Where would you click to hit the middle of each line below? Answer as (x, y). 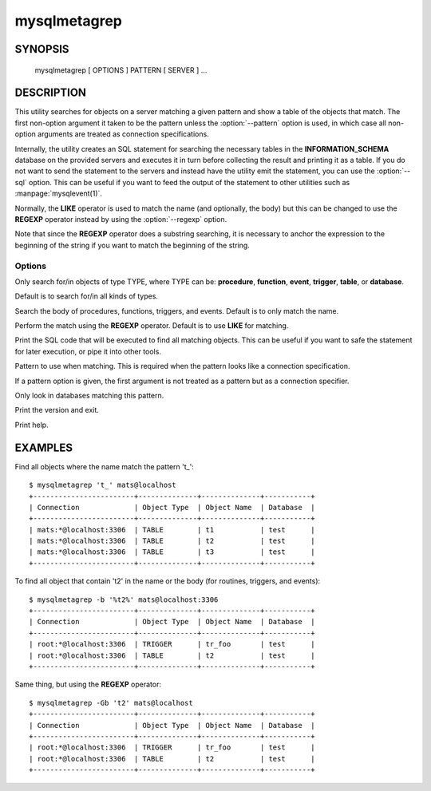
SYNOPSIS (42, 49)
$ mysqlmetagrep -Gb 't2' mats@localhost (111, 703)
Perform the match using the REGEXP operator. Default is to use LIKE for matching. (152, 326)
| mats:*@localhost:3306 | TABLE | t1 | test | (172, 530)
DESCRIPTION (51, 93)
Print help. (32, 425)
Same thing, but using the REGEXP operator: (88, 684)
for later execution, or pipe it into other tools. (88, 351)
